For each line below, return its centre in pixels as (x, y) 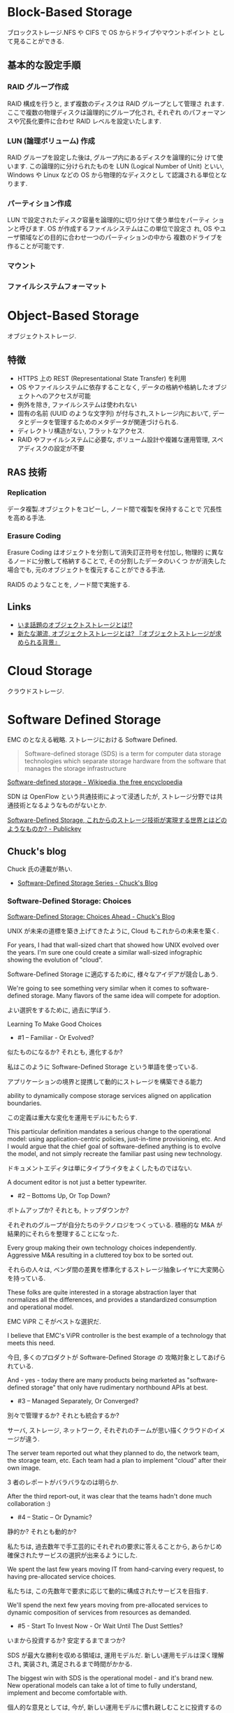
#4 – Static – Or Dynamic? (54, 1517)
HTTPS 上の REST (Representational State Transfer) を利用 (102, 378)
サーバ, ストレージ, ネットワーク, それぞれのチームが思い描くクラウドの (110, 1430)
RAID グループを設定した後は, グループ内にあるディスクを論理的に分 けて (112, 157)
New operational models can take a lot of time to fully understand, (102, 1685)
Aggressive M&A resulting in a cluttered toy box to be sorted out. (101, 1255)
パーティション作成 (39, 203)
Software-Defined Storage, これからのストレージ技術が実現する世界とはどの (117, 820)
